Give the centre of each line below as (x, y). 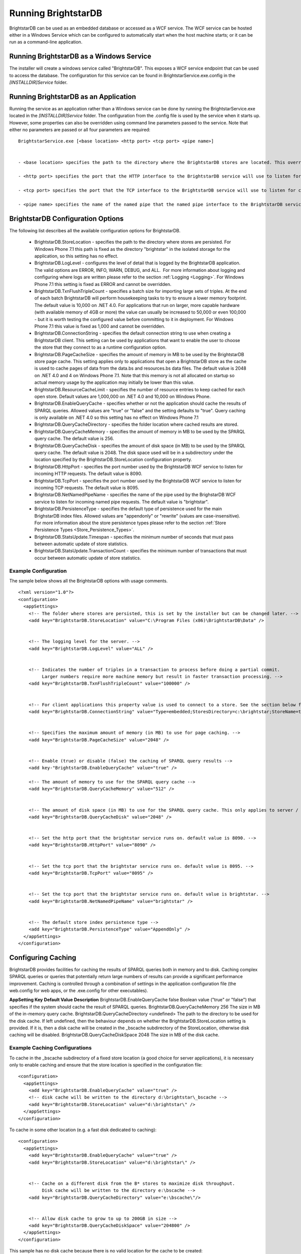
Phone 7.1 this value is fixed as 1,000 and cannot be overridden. (100, 326)
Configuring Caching (43, 957)
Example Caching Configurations (51, 1048)
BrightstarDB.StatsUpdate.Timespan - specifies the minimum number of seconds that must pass (134, 537)
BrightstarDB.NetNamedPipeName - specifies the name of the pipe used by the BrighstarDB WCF (135, 495)
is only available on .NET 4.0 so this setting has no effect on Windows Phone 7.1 (117, 418)
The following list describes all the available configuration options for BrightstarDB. (95, 230)
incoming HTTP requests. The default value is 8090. (88, 474)
